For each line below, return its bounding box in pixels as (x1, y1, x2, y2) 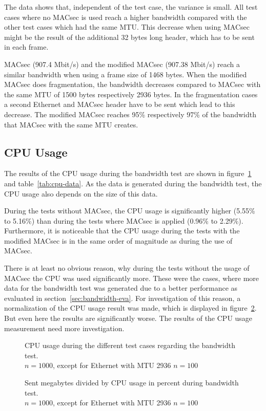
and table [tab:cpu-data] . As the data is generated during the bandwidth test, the (4, 178, 262, 188)
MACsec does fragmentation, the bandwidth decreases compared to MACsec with (4, 79, 261, 90)
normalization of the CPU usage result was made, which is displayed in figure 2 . (4, 302, 257, 313)
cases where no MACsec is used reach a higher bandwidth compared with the (4, 11, 247, 22)
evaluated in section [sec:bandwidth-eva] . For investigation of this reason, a (4, 292, 241, 303)
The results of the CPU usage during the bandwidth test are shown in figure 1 (4, 168, 252, 179)
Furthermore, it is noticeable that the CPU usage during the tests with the (4, 225, 240, 236)
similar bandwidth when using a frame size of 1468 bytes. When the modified (4, 69, 247, 79)
